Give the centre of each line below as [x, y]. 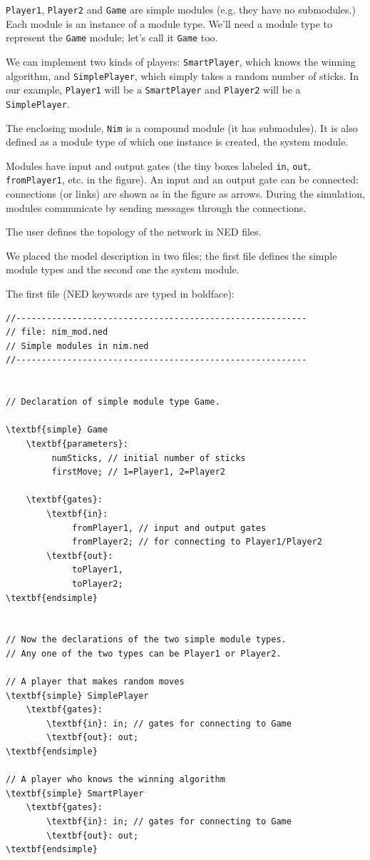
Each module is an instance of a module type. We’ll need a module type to [169, 23]
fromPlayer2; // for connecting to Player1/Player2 [197, 542]
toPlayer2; [98, 583]
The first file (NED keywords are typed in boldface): [120, 294]
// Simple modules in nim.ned [77, 346]
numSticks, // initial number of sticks [149, 458]
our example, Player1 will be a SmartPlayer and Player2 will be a [153, 90]
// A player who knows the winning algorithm [115, 780]
